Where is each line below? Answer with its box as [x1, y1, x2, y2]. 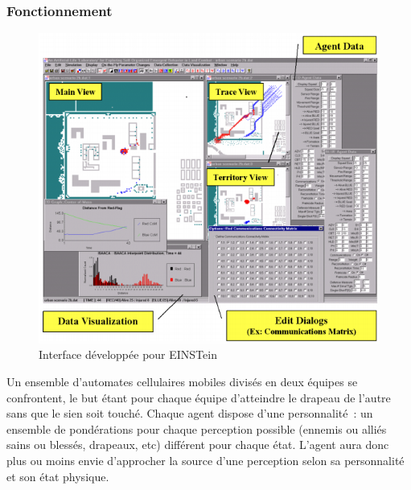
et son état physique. [6, 467, 109, 484]
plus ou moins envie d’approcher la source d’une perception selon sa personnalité [6, 452, 405, 469]
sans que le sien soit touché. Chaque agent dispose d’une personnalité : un [6, 405, 373, 422]
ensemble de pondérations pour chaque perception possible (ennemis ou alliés [6, 420, 387, 437]
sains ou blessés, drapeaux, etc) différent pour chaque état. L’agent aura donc [6, 436, 389, 453]
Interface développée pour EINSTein [39, 346, 217, 363]
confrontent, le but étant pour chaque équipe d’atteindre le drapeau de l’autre [6, 389, 391, 406]
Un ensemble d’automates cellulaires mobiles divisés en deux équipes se [6, 373, 358, 390]
